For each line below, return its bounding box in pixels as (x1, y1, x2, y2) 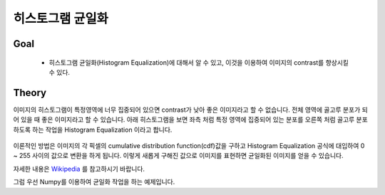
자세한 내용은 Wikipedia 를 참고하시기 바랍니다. (13, 164, 145, 173)
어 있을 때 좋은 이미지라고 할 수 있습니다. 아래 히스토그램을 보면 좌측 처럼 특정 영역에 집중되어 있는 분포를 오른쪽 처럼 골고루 (13, 115, 355, 124)
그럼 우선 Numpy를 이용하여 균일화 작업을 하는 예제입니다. (13, 178, 175, 186)
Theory (13, 86, 47, 99)
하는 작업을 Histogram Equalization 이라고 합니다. (32, 125, 173, 134)
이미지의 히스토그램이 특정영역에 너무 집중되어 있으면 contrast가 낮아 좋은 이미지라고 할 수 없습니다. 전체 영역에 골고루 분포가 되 (13, 105, 369, 114)
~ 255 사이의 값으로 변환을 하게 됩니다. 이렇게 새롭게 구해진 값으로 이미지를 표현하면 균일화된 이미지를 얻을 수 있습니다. (13, 152, 344, 160)
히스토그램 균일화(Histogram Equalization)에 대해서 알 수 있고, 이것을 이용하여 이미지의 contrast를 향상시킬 (48, 58, 349, 67)
